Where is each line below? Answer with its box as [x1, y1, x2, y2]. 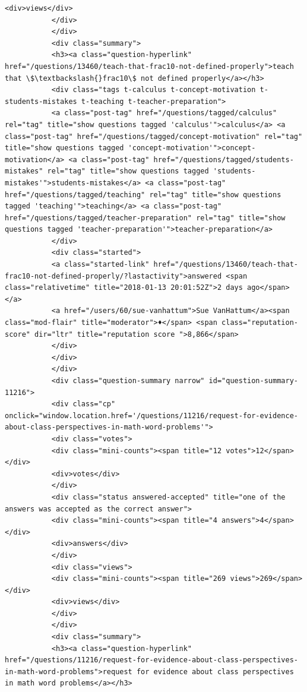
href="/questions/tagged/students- [153, 155, 294, 164]
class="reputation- [221, 318, 298, 327]
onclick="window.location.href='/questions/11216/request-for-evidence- [5, 411, 298, 420]
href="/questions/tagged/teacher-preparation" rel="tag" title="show [5, 213, 286, 222]
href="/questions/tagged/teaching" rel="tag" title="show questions [5, 190, 281, 199]
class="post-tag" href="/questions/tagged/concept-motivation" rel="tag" [5, 132, 303, 141]
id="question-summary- [208, 377, 298, 385]
